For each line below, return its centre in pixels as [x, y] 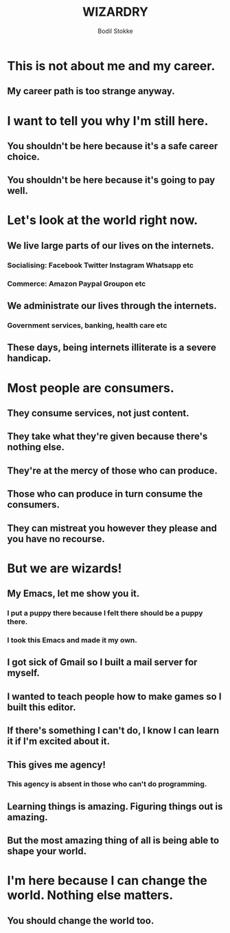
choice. [23, 156]
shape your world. [47, 852]
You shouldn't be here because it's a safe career [113, 146]
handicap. [29, 358]
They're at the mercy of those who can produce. [113, 470]
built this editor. [42, 707]
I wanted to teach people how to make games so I [114, 696]
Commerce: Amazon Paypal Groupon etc [77, 284]
